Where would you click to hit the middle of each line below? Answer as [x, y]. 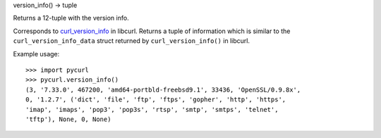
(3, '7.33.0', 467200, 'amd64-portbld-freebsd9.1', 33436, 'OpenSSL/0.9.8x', [163, 89]
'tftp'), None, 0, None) [68, 119]
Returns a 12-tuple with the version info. [71, 18]
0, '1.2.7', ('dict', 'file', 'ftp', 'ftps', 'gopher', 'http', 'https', [156, 100]
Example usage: [36, 54]
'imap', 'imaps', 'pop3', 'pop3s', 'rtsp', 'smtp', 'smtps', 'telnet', [152, 109]
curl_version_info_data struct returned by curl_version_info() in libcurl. [132, 41]
